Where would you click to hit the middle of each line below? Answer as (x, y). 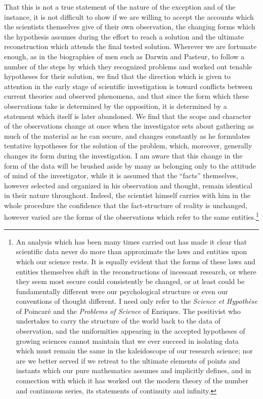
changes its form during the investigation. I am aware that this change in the (123, 155)
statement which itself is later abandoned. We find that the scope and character (128, 116)
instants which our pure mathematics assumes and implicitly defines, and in (134, 370)
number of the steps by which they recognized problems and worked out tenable (128, 66)
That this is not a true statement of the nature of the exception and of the (120, 7)
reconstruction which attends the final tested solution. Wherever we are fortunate (130, 46)
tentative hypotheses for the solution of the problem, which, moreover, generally (128, 146)
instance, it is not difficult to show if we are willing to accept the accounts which (129, 16)
